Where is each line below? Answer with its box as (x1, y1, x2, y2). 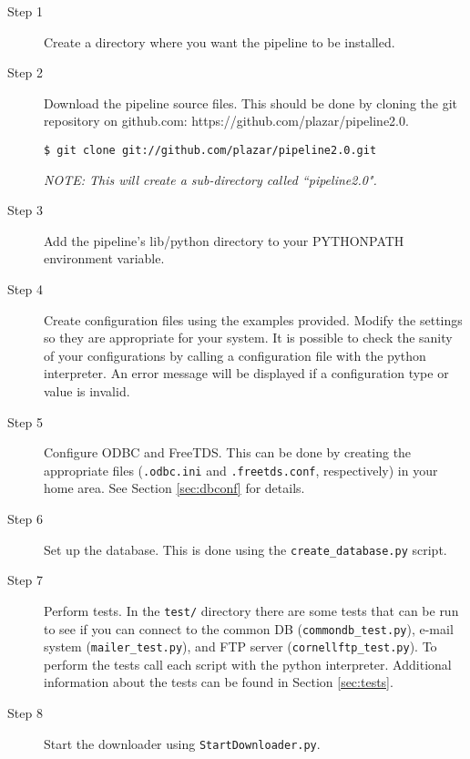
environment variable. (44, 249, 165, 268)
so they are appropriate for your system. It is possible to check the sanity (44, 328, 453, 347)
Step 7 (7, 570, 43, 590)
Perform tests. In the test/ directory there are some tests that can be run (44, 600, 459, 620)
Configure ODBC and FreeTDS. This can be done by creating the (44, 443, 412, 462)
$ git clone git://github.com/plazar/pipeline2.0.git (44, 143, 377, 157)
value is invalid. (44, 381, 130, 400)
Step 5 (7, 412, 43, 431)
